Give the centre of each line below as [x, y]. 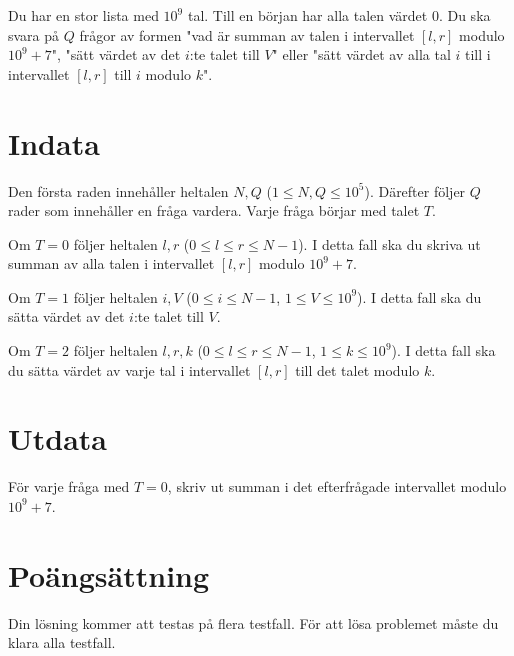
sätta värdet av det [66, 316]
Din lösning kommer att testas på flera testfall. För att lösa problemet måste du [253, 622]
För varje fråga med [69, 486]
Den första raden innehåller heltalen [118, 190]
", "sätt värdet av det [116, 54]
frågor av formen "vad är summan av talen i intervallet [247, 34]
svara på [34, 34]
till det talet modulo [357, 369]
